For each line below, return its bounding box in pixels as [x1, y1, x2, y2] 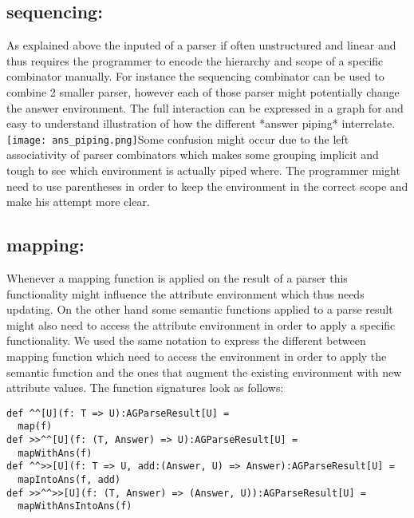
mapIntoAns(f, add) [18, 474, 121, 486]
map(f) [18, 421, 53, 433]
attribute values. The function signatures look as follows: [6, 379, 284, 396]
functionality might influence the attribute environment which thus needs [6, 285, 365, 302]
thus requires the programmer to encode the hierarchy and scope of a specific [6, 52, 384, 69]
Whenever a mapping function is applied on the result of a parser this [6, 270, 348, 286]
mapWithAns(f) [18, 447, 93, 459]
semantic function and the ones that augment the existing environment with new [6, 363, 402, 380]
